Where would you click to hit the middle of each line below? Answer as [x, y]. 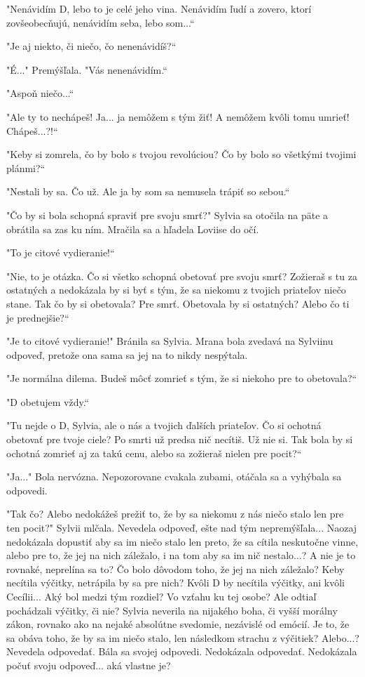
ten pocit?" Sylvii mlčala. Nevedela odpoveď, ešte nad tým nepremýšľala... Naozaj [182, 528]
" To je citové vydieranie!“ [61, 252]
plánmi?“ [26, 167]
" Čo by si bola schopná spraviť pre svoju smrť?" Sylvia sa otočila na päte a [167, 215]
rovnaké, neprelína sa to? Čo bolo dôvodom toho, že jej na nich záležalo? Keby [175, 568]
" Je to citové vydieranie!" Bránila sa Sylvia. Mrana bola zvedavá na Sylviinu [170, 341]
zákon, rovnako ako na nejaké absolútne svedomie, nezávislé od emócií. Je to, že [178, 624]
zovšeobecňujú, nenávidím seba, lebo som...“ [101, 22]
